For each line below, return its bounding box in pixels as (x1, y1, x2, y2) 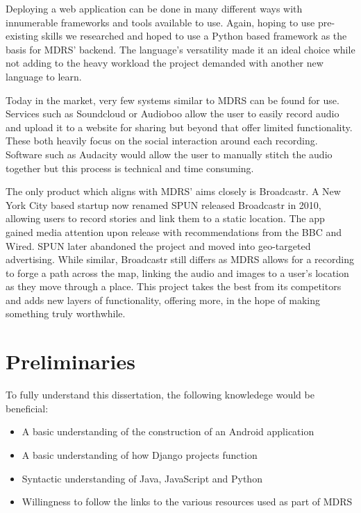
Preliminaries (6, 347, 135, 376)
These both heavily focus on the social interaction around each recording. (6, 133, 318, 148)
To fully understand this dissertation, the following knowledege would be (6, 387, 314, 402)
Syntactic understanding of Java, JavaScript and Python (22, 471, 262, 485)
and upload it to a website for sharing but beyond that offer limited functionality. (6, 119, 353, 134)
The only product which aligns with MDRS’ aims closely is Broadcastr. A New (6, 184, 341, 199)
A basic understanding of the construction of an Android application (22, 424, 314, 439)
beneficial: (6, 401, 49, 415)
